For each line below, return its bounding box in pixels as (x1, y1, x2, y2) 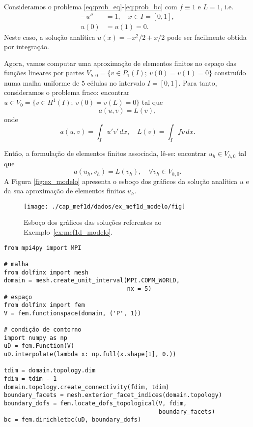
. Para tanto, (178, 77, 217, 88)
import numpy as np (4, 334, 67, 341)
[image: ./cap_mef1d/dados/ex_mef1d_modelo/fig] (24, 203, 186, 210)
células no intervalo (87, 77, 145, 88)
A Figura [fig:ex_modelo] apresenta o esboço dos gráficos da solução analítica (4, 176, 238, 186)
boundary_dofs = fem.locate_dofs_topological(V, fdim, (4, 400, 187, 407)
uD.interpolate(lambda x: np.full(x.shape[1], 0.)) (4, 351, 176, 358)
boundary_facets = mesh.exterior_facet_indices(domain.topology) (4, 392, 222, 399)
